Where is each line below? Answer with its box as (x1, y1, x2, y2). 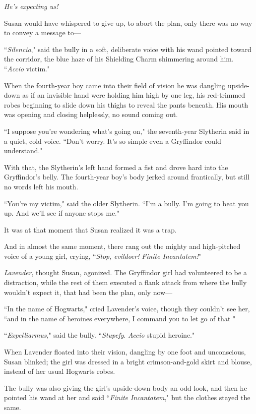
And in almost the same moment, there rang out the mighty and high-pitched (4, 241, 241, 251)
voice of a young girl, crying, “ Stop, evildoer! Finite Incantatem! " (4, 250, 201, 261)
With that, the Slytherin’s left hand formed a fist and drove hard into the (4, 162, 228, 172)
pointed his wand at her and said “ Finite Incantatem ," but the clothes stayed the (4, 392, 251, 403)
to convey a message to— (4, 27, 81, 38)
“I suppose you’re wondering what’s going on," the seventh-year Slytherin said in (4, 125, 250, 136)
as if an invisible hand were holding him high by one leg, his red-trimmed (22, 90, 246, 100)
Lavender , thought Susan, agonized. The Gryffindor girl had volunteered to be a (4, 267, 247, 278)
